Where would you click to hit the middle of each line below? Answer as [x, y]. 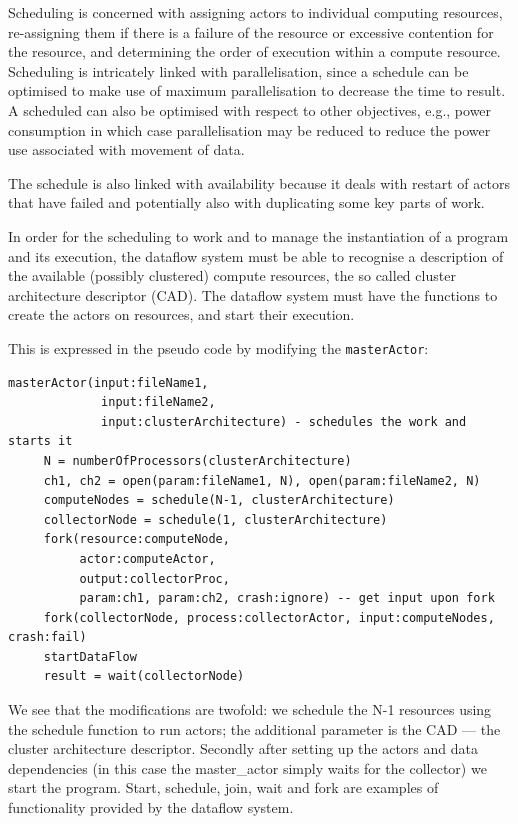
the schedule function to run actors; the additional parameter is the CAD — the [254, 728]
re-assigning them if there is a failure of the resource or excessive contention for [251, 31]
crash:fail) [47, 637]
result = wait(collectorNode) [144, 676]
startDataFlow [90, 656]
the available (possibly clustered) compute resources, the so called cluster [232, 275]
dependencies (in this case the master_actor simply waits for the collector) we [247, 767]
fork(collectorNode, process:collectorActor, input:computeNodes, [269, 617]
